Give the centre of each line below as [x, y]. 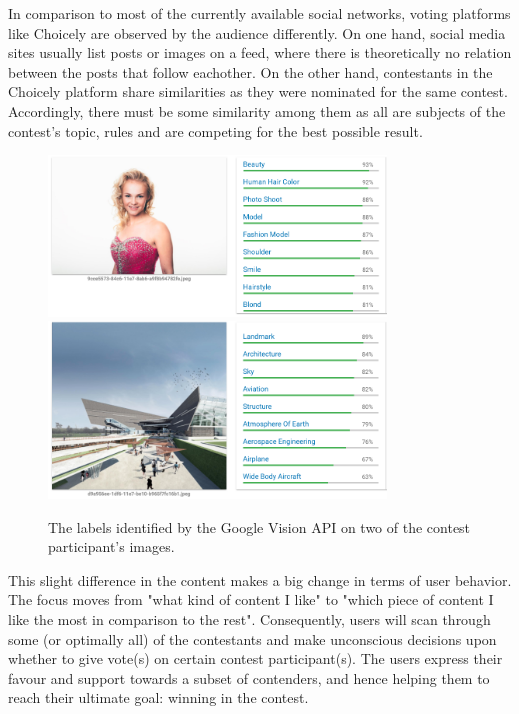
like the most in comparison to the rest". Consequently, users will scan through [249, 619]
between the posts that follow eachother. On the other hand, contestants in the [250, 71]
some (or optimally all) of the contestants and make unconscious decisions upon [252, 638]
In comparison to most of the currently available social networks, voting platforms [259, 13]
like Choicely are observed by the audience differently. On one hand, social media [257, 32]
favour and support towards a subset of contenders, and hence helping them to [249, 677]
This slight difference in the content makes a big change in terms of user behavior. [260, 579]
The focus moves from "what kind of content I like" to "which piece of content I [251, 599]
